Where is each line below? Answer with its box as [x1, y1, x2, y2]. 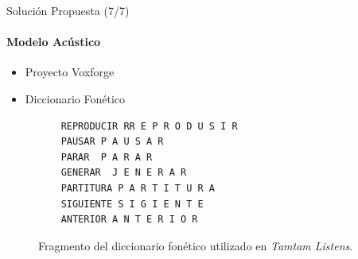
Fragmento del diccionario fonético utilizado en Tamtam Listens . [38, 237, 353, 253]
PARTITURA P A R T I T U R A [60, 182, 215, 194]
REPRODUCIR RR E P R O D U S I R [60, 120, 238, 132]
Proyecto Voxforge [25, 64, 115, 80]
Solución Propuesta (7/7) [6, 2, 130, 18]
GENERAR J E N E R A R [60, 167, 187, 179]
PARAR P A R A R [60, 151, 153, 163]
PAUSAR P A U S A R [60, 136, 164, 148]
